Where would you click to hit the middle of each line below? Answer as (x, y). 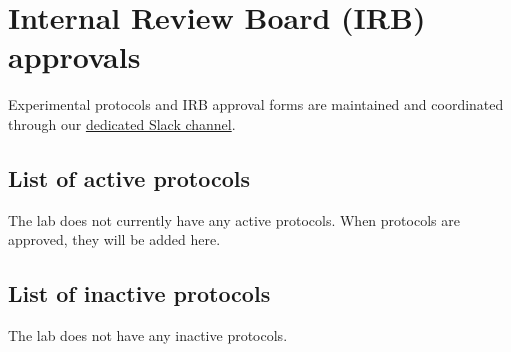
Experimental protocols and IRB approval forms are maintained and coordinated (256, 104)
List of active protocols (129, 177)
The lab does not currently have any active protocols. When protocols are (234, 219)
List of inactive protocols (139, 293)
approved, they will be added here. (114, 239)
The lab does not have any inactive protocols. (148, 335)
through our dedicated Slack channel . (122, 123)
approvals (74, 56)
